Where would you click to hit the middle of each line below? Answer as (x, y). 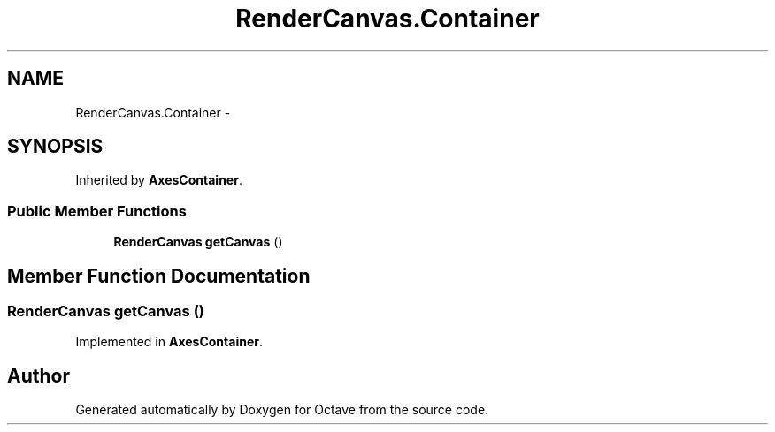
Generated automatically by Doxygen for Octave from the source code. (282, 410)
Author (38, 375)
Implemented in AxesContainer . (169, 342)
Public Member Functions (97, 211)
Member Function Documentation (159, 276)
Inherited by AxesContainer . (159, 180)
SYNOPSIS (55, 147)
